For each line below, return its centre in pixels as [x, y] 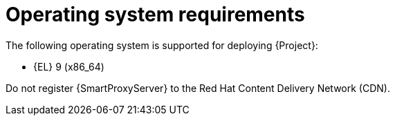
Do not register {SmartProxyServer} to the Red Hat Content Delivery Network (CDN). [198, 88]
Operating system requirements [155, 15]
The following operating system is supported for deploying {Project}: [162, 45]
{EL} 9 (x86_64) [69, 66]
